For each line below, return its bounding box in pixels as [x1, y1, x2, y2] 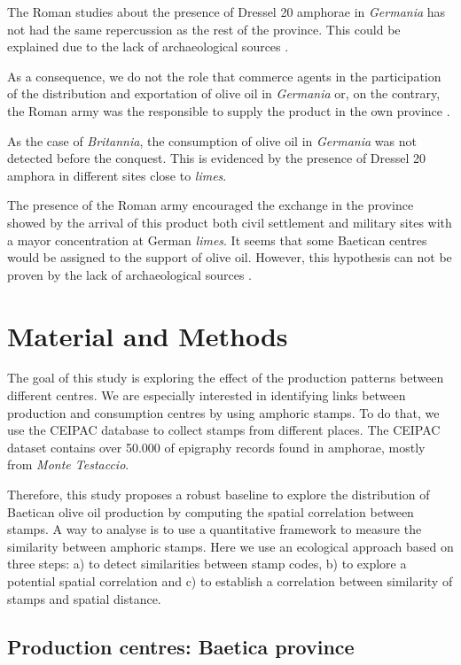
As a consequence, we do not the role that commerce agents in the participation [7, 66, 441, 85]
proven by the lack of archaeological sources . [7, 265, 252, 283]
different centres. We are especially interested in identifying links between [7, 386, 406, 405]
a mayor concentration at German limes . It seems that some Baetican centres [7, 230, 427, 249]
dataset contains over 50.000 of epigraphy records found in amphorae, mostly [7, 437, 426, 456]
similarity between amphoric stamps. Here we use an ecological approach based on [7, 537, 454, 555]
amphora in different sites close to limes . [7, 166, 227, 184]
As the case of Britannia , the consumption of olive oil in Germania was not [7, 131, 417, 150]
